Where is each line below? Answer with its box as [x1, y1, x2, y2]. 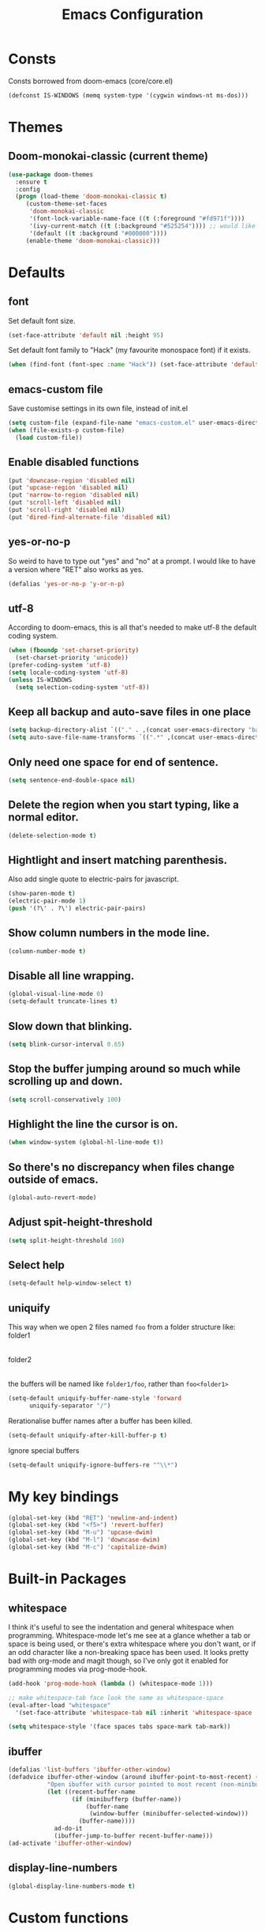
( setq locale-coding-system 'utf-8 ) [8, 668, 129, 676]
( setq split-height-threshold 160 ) [8, 1236, 125, 1244]
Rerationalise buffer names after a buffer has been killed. [8, 1416, 193, 1426]
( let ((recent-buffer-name [47, 1788, 136, 1796]
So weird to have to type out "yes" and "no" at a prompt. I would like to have [8, 556, 256, 566]
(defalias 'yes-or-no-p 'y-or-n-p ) [8, 580, 125, 588]
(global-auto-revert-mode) [8, 1194, 97, 1202]
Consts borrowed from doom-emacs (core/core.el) [8, 76, 174, 85]
